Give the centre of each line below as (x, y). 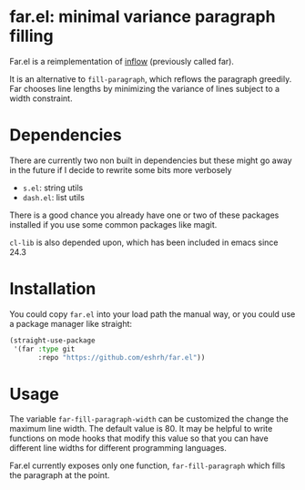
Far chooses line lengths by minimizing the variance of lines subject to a (145, 88)
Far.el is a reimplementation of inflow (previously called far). (122, 61)
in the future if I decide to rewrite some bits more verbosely (121, 169)
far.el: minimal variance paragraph (142, 17)
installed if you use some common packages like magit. (113, 224)
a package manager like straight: (71, 323)
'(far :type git (44, 349)
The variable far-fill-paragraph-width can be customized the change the (149, 419)
